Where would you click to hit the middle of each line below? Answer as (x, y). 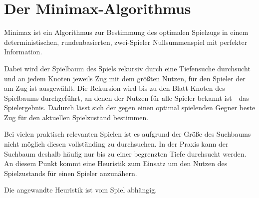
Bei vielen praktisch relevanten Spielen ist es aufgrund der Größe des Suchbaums (128, 134)
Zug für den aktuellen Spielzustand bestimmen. (76, 117)
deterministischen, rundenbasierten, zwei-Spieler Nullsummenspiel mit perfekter (126, 42)
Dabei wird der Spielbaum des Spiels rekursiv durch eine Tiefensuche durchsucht (127, 68)
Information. (23, 52)
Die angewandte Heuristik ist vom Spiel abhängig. (81, 190)
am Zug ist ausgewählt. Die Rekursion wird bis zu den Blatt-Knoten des (115, 88)
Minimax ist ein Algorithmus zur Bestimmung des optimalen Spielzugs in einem (126, 32)
